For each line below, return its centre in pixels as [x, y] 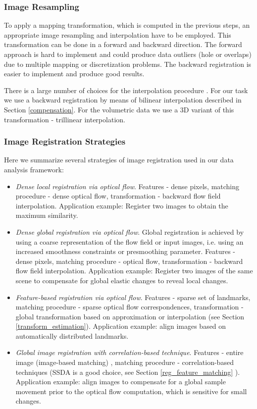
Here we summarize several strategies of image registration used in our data [119, 160]
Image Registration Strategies [65, 141]
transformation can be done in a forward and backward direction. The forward [123, 44]
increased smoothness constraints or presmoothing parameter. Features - [126, 251]
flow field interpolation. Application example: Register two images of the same [134, 271]
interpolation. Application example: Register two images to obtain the [122, 205]
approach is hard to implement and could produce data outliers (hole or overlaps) [128, 54]
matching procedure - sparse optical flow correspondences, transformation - [129, 307]
